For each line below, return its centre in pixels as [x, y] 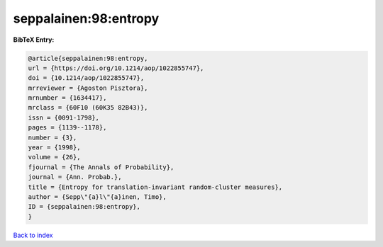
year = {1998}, [54, 148]
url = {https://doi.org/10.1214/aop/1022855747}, [116, 68]
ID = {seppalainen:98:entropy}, [84, 207]
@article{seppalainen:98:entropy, [88, 58]
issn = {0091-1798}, [63, 117]
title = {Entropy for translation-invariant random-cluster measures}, [155, 187]
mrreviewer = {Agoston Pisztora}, [88, 88]
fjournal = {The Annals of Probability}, [101, 167]
